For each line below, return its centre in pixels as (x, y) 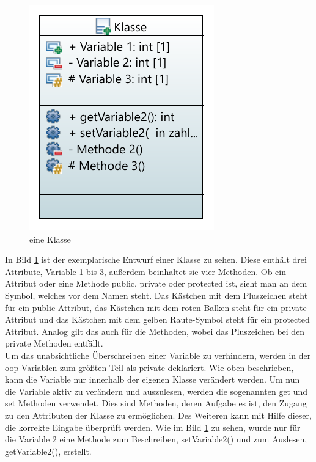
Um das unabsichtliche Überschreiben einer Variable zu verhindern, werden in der (158, 355)
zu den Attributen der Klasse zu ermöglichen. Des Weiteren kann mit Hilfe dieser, (158, 415)
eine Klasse (50, 239)
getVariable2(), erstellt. (48, 451)
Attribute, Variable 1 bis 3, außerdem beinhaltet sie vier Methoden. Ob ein (146, 271)
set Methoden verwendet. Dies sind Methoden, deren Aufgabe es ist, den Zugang (156, 403)
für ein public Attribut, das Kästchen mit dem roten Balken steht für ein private (156, 307)
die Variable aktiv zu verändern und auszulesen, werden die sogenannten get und (156, 391)
